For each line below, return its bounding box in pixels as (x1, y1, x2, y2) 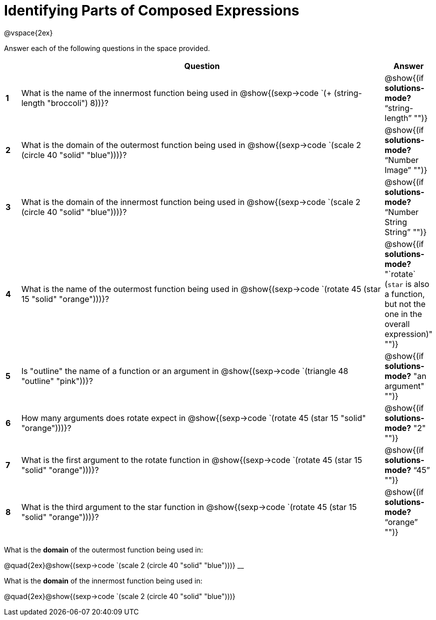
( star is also (384, 278, 429, 289)
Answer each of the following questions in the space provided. (4, 43, 210, 52)
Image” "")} (384, 164, 427, 175)
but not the (384, 298, 426, 309)
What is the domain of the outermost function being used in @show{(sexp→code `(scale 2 (21, 139, 361, 150)
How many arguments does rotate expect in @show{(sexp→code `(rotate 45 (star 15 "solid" (21, 412, 366, 423)
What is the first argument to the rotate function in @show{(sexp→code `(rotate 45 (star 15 (21, 454, 362, 465)
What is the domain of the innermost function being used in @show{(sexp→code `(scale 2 (21, 196, 360, 207)
